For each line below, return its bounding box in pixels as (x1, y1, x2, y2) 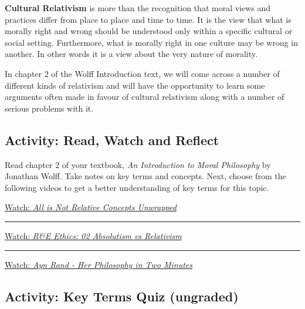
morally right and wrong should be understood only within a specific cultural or (5, 25, 293, 37)
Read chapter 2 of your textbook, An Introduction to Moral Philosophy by (5, 158, 271, 170)
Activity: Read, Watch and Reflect (5, 130, 219, 149)
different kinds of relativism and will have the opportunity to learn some (5, 79, 265, 91)
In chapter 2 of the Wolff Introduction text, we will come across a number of (5, 67, 280, 79)
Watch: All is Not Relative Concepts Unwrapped (5, 201, 177, 213)
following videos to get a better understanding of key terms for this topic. (5, 181, 269, 193)
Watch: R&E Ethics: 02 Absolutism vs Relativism (5, 229, 182, 241)
